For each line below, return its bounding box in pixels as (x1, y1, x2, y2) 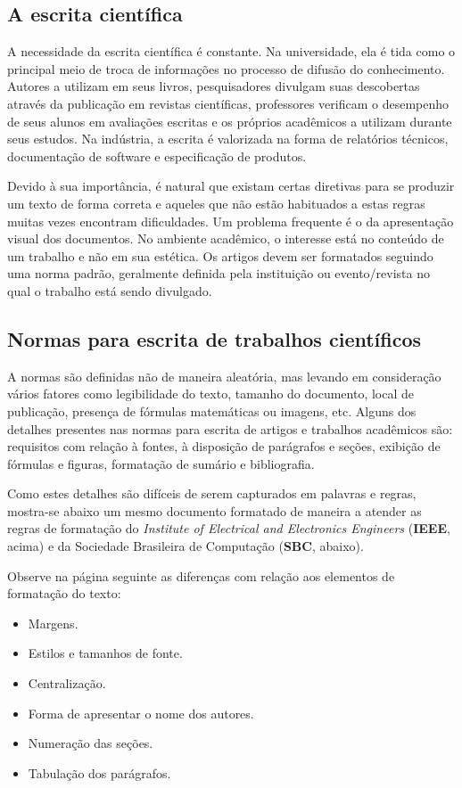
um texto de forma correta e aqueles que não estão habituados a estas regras (7, 193, 425, 212)
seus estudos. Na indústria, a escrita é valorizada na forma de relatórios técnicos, (7, 129, 449, 148)
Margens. (28, 613, 78, 632)
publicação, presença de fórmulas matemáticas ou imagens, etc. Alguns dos (7, 401, 417, 420)
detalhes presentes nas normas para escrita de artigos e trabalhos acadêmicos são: (7, 419, 453, 438)
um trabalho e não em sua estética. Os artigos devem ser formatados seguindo (7, 246, 433, 265)
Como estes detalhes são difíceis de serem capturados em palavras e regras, (7, 484, 417, 503)
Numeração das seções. (28, 734, 153, 752)
